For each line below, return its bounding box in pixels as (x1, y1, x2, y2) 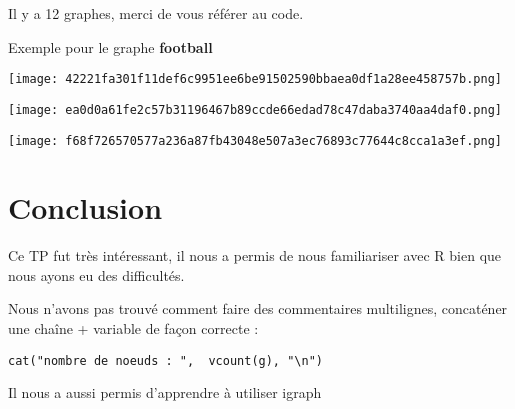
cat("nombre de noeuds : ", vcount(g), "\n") (8, 353, 323, 368)
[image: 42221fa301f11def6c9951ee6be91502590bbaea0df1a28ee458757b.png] (8, 72, 502, 87)
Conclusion (8, 187, 163, 228)
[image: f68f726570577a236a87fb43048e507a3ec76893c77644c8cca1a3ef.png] (8, 133, 502, 148)
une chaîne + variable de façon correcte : (8, 318, 259, 339)
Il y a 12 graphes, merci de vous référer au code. (8, 3, 304, 23)
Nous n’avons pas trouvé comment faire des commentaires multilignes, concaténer (8, 298, 508, 319)
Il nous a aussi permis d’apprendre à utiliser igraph (8, 382, 322, 403)
